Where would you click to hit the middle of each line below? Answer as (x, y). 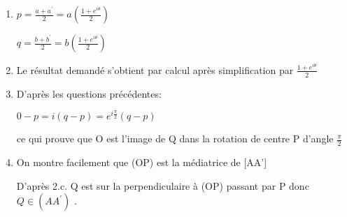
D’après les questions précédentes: (89, 93)
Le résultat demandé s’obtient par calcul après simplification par (155, 69)
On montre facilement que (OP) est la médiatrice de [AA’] (142, 162)
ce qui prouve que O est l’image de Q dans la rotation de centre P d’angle (175, 139)
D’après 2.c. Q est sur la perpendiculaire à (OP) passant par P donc (163, 185)
